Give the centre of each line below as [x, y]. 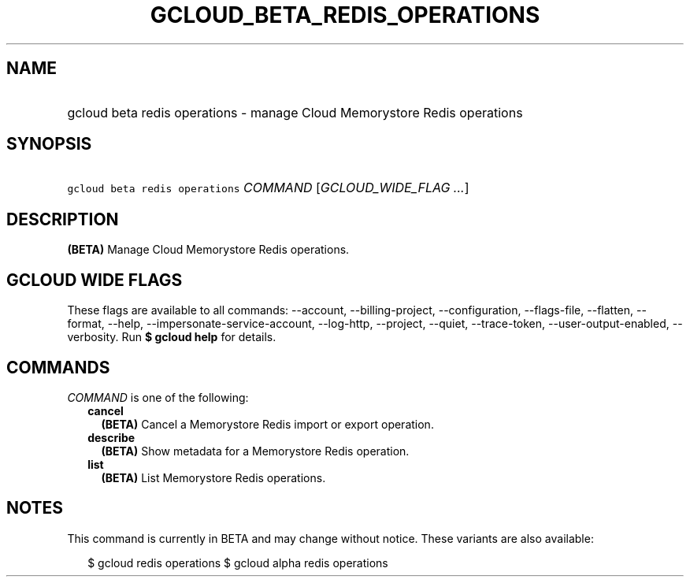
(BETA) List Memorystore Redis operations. [213, 477]
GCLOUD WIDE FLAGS [95, 280]
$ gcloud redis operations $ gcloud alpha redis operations [238, 563]
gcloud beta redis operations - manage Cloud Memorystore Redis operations [295, 112]
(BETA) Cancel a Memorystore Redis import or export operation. [267, 424]
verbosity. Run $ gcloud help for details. [172, 337]
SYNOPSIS [49, 144]
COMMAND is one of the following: [158, 397]
